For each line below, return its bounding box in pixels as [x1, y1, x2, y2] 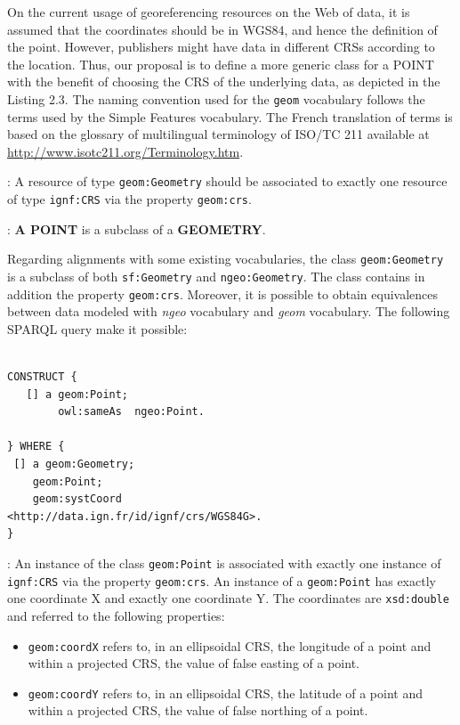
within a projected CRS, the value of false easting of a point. [28, 654, 359, 672]
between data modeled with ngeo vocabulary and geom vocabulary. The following [7, 302, 450, 321]
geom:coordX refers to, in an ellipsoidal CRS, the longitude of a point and [28, 636, 432, 655]
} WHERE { [7, 440, 65, 453]
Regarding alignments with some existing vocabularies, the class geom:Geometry [7, 249, 444, 268]
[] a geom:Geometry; [13, 458, 135, 471]
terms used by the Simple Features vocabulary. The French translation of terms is [7, 107, 453, 126]
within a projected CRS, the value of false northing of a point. [28, 701, 368, 720]
